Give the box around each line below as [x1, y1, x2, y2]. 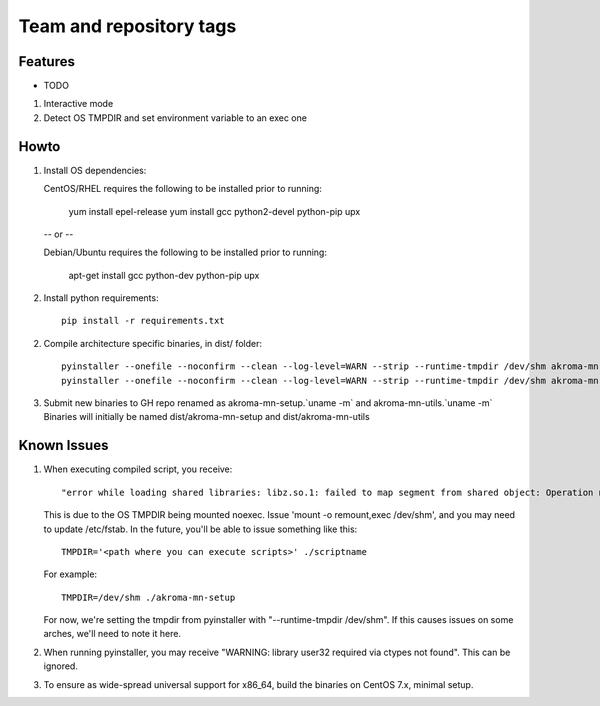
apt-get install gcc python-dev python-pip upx [68, 269, 260, 281]
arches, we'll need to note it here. [43, 628, 182, 640]
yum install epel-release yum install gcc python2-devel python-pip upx [68, 205, 361, 217]
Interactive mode [43, 98, 114, 110]
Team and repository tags [18, 15, 237, 37]
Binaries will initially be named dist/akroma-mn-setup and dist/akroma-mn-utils [43, 411, 370, 423]
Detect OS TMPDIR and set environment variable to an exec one [43, 111, 307, 124]
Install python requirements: [43, 292, 159, 304]
